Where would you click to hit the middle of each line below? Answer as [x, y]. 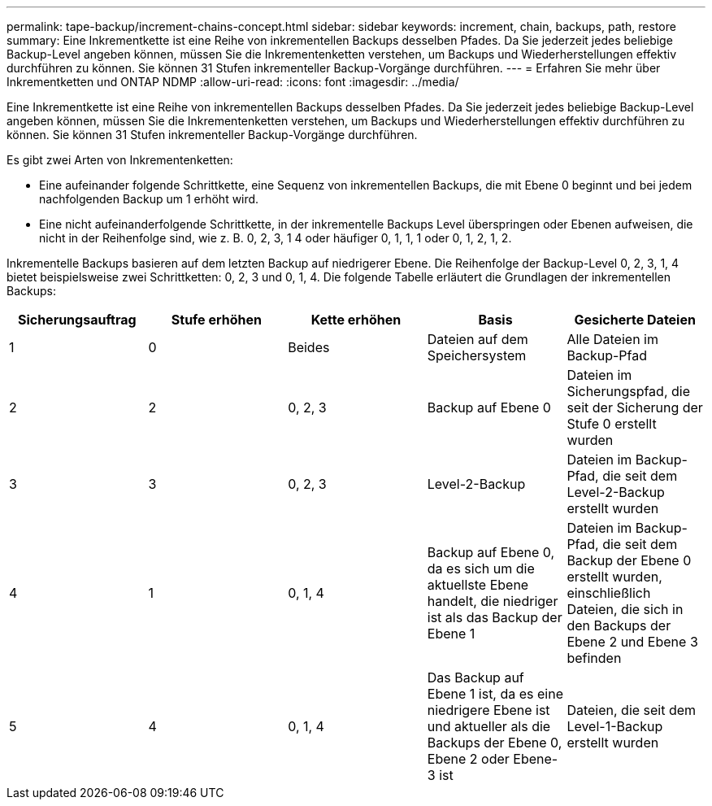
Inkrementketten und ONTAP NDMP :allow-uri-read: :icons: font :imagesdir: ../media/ [233, 82]
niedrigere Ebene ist [488, 710]
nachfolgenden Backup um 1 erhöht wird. [149, 199]
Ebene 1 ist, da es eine [495, 694]
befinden [594, 658]
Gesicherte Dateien [635, 320]
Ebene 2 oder [468, 759]
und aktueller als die [489, 726]
